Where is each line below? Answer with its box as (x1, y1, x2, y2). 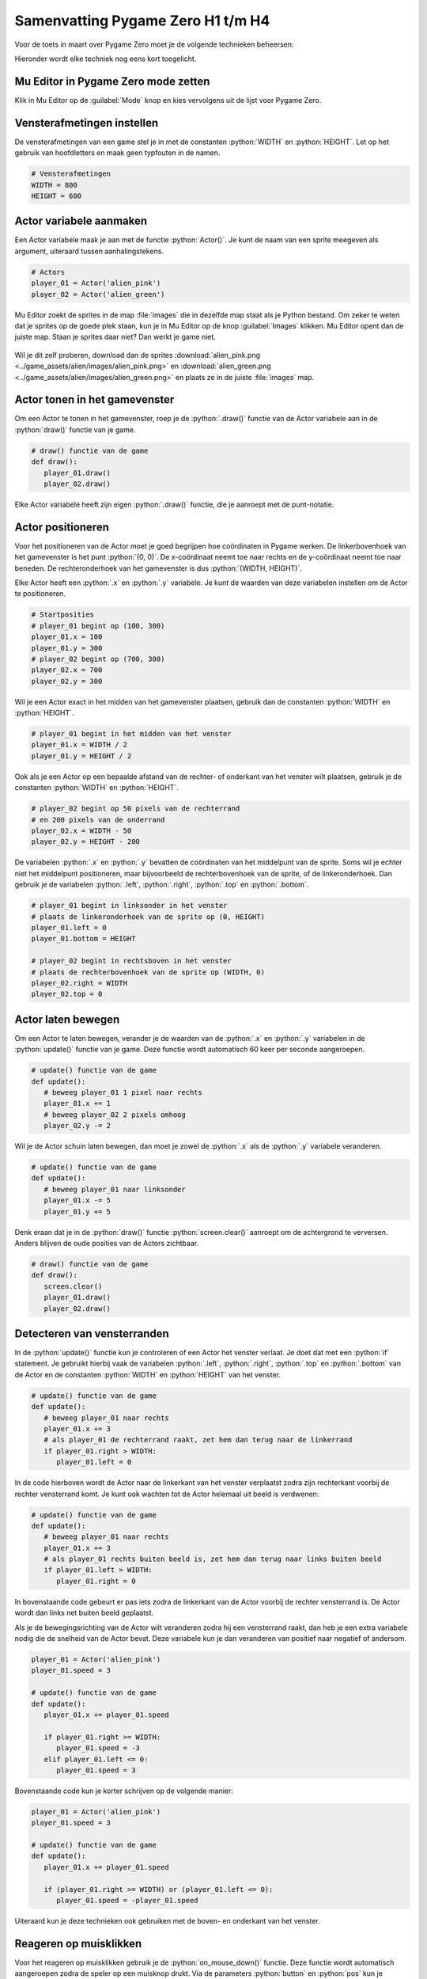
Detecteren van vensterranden (14, 1327, 169, 1340)
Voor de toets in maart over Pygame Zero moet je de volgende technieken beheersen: (14, 40, 294, 49)
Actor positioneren (14, 520, 110, 534)
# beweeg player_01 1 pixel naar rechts (43, 1088, 203, 1096)
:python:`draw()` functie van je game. (14, 424, 136, 435)
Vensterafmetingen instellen (14, 116, 158, 130)
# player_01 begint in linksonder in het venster (31, 901, 228, 910)
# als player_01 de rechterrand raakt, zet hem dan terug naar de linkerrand (43, 1435, 353, 1445)
